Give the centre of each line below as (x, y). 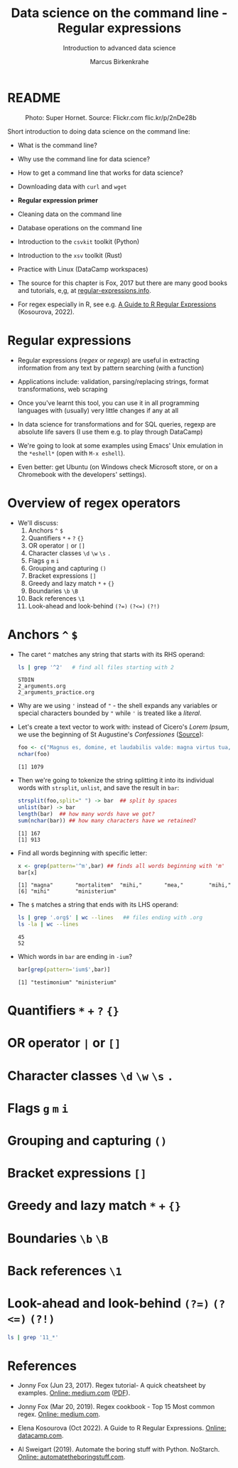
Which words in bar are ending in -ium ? (75, 957)
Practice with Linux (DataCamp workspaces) (83, 269)
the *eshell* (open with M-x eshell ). (71, 453)
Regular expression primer (58, 200)
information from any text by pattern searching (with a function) (111, 368)
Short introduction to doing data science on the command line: (99, 131)
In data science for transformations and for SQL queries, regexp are (117, 424)
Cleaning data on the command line (70, 214)
